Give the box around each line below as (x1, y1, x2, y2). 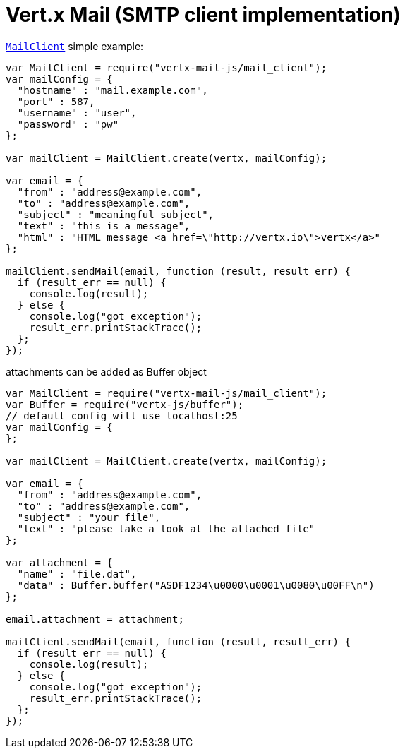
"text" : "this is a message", (17, 220, 191, 232)
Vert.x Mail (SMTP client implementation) (6, 3, 401, 27)
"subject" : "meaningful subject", (17, 208, 214, 220)
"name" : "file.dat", (17, 568, 137, 580)
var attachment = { (6, 556, 113, 568)
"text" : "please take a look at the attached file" (17, 522, 315, 534)
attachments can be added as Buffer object (6, 365, 207, 378)
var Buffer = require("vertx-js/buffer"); (6, 398, 244, 410)
